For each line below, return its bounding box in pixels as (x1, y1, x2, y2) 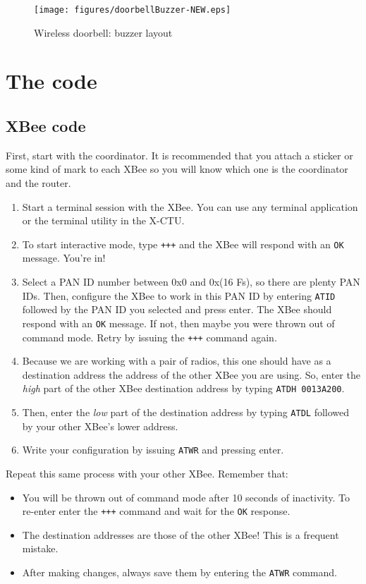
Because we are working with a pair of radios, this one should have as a (22, 353, 331, 368)
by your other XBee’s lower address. (22, 418, 178, 433)
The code (6, 66, 97, 95)
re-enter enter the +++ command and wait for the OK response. (22, 504, 291, 518)
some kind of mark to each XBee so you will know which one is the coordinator (6, 162, 348, 176)
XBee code (6, 115, 86, 137)
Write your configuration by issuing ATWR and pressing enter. (22, 442, 284, 457)
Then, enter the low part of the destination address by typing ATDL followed (22, 405, 350, 420)
